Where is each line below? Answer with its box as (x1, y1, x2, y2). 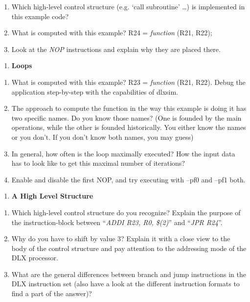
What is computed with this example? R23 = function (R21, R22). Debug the (11, 76, 246, 87)
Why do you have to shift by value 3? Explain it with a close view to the (11, 233, 230, 244)
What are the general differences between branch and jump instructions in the (11, 269, 246, 279)
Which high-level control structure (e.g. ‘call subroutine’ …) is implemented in (11, 1, 245, 11)
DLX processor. (11, 252, 58, 263)
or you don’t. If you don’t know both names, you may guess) (11, 131, 194, 142)
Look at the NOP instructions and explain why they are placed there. (11, 44, 221, 54)
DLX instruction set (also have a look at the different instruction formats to (11, 278, 240, 289)
